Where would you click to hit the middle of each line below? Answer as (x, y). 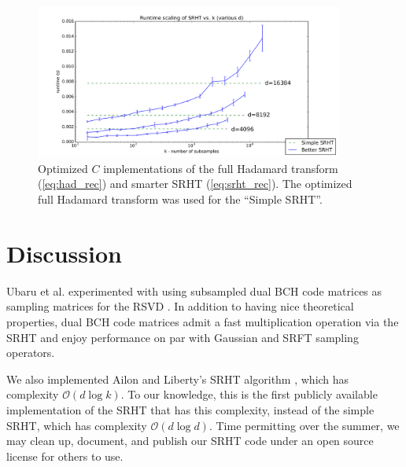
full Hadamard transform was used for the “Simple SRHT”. (180, 199)
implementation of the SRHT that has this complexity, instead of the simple (190, 409)
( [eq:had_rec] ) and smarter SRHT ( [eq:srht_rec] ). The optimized (195, 184)
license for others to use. (65, 456)
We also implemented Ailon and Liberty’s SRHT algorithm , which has (178, 379)
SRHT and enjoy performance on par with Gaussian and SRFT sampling (183, 337)
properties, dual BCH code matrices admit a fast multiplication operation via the (203, 321)
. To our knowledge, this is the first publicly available (249, 394)
